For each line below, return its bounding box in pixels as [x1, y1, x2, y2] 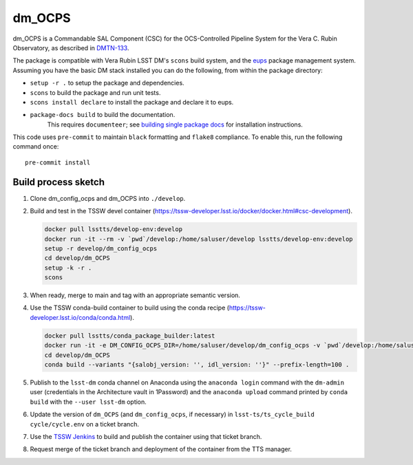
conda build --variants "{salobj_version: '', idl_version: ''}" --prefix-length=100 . [44, 361, 350, 368]
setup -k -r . [44, 263, 92, 272]
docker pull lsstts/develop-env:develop [44, 226, 182, 233]
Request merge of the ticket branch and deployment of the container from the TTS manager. [30, 445, 293, 453]
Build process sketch [12, 176, 105, 188]
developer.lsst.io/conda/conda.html [30, 313, 131, 321]
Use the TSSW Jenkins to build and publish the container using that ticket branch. [30, 432, 262, 440]
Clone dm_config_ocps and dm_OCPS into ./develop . [30, 194, 186, 202]
